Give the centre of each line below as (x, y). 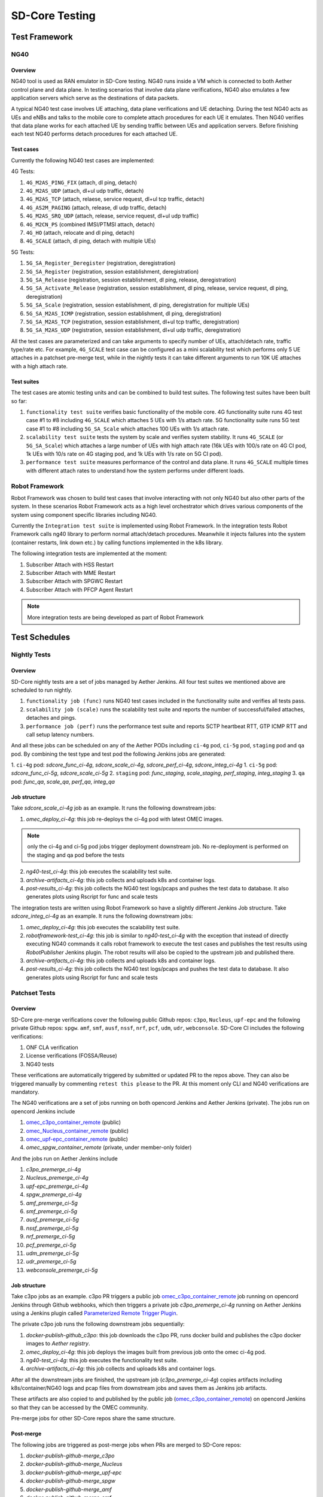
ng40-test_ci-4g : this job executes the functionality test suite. (102, 1360)
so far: (19, 401)
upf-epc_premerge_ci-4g (57, 1186)
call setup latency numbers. (60, 734)
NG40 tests (40, 1064)
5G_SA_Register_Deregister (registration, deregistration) (101, 263)
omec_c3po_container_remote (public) (73, 1122)
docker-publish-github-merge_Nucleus (74, 1464)
